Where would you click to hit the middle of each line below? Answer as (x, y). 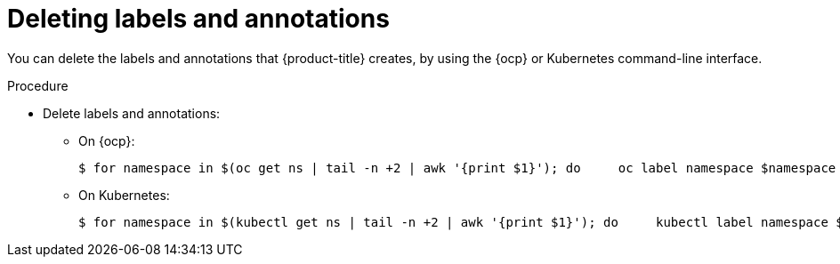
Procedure (38, 85)
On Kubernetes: (124, 195)
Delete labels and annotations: (132, 113)
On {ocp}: (107, 140)
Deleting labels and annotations (198, 19)
